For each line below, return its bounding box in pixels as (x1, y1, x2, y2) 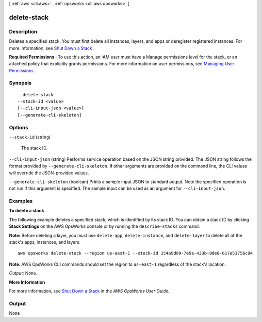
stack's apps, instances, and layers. (9, 239, 81, 245)
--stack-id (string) (9, 134, 51, 140)
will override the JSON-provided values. (9, 170, 89, 176)
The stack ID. (21, 145, 48, 151)
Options (9, 124, 29, 131)
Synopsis (9, 80, 32, 86)
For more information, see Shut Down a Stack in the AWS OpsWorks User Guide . (9, 288, 170, 294)
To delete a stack (9, 208, 45, 214)
